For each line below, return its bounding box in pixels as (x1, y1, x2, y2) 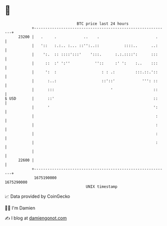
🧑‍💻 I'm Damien (5, 205, 36, 211)
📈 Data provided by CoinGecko (5, 193, 70, 199)
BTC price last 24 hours (76, 21, 129, 26)
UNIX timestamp (86, 184, 118, 189)
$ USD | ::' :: (5, 96, 158, 101)
